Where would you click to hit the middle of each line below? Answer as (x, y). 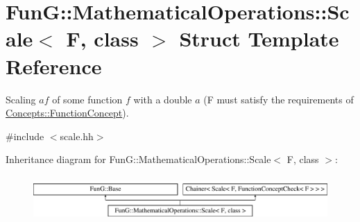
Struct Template (259, 39)
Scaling (21, 99)
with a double (163, 99)
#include (25, 136)
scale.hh (77, 136)
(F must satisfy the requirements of (278, 99)
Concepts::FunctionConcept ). (67, 113)
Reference (54, 66)
